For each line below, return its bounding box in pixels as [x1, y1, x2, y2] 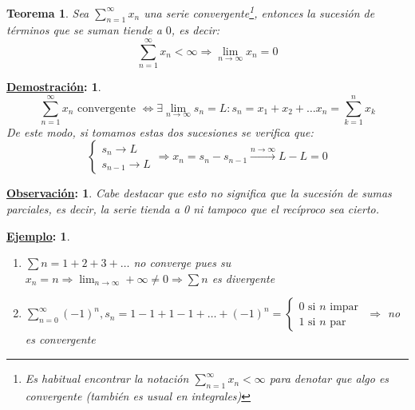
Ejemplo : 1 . [6, 227, 70, 244]
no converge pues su [133, 254, 231, 271]
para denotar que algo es [269, 370, 389, 387]
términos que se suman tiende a [6, 22, 162, 38]
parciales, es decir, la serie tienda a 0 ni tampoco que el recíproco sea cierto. [6, 201, 380, 217]
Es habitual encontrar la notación [25, 370, 189, 387]
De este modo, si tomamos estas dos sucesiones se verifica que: [6, 123, 314, 140]
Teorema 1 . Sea [6, 4, 89, 21]
